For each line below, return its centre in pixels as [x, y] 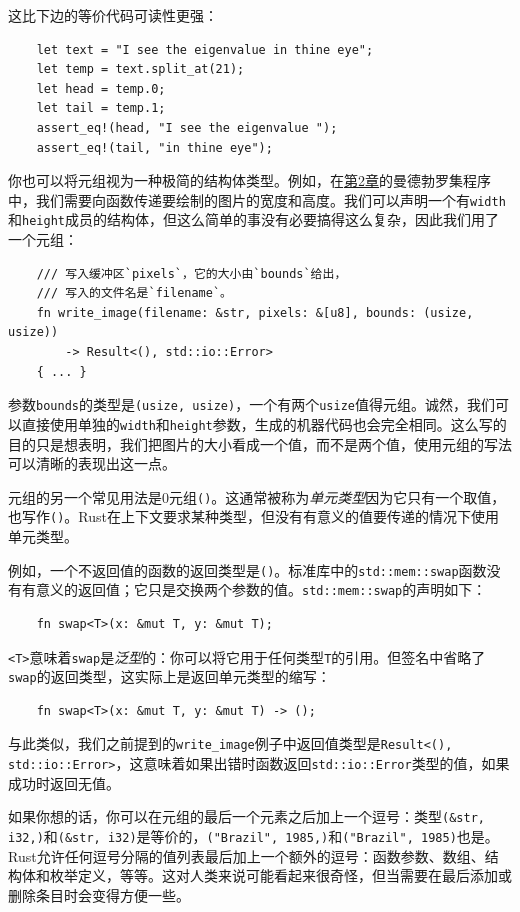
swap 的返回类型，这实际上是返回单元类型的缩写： [169, 676]
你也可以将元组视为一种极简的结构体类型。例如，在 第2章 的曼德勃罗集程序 [249, 180]
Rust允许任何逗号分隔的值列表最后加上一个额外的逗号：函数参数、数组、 [246, 855]
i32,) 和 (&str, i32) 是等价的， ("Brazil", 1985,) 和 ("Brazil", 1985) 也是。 [253, 836]
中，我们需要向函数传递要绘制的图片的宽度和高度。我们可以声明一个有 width [257, 199]
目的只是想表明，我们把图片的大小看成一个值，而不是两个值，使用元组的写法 [260, 443]
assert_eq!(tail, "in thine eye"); [154, 147]
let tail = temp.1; [101, 108]
